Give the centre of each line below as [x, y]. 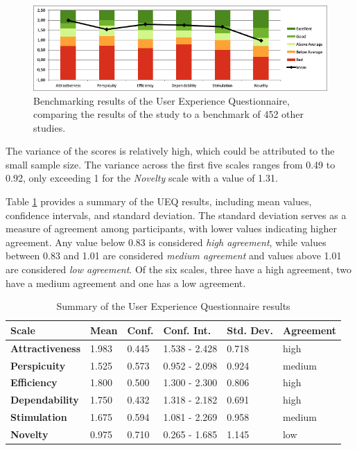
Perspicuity [38, 365]
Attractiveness [46, 348]
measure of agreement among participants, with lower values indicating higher [171, 228]
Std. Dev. [250, 330]
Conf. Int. [187, 330]
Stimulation [39, 417]
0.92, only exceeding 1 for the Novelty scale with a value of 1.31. [142, 178]
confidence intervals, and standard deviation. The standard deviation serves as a [176, 215]
